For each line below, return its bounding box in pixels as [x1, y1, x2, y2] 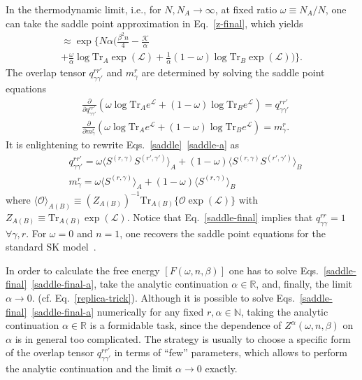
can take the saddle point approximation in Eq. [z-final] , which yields [6, 15, 303, 30]
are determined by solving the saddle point [141, 65, 325, 80]
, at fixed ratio [215, 2, 277, 16]
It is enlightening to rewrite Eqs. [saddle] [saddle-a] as [6, 137, 239, 152]
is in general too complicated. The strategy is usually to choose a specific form [15, 331, 351, 346]
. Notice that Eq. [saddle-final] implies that [126, 209, 313, 224]
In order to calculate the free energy [6, 262, 160, 277]
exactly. [205, 361, 238, 376]
